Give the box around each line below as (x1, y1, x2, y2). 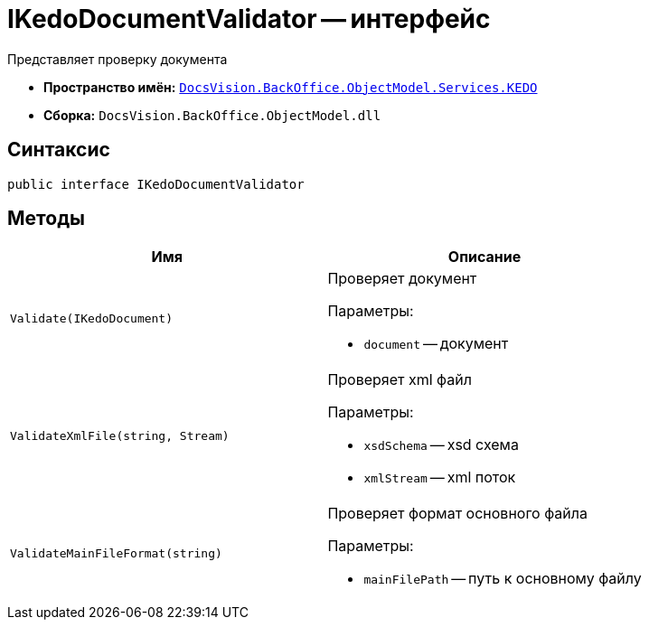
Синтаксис (7, 138, 110, 162)
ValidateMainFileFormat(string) (10, 546, 222, 560)
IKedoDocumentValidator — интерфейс (7, 4, 491, 34)
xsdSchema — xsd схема (363, 435, 519, 454)
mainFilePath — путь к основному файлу (363, 569, 642, 588)
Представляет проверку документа (7, 51, 228, 67)
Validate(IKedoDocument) (10, 311, 174, 325)
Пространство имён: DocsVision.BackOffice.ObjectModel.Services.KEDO (43, 79, 538, 95)
